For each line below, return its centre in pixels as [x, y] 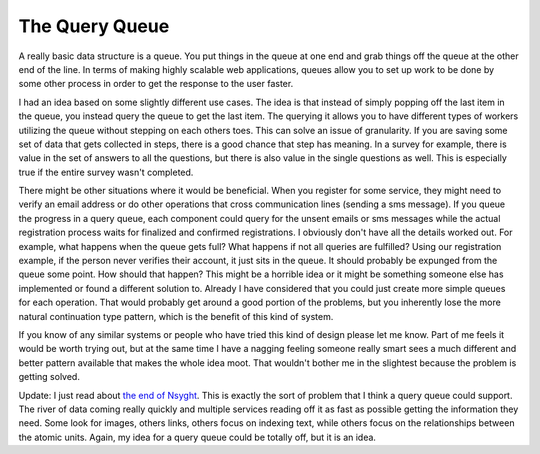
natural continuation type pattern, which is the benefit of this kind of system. [176, 316]
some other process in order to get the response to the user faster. [156, 84]
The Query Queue [94, 26]
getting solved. [49, 377]
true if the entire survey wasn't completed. [106, 172]
